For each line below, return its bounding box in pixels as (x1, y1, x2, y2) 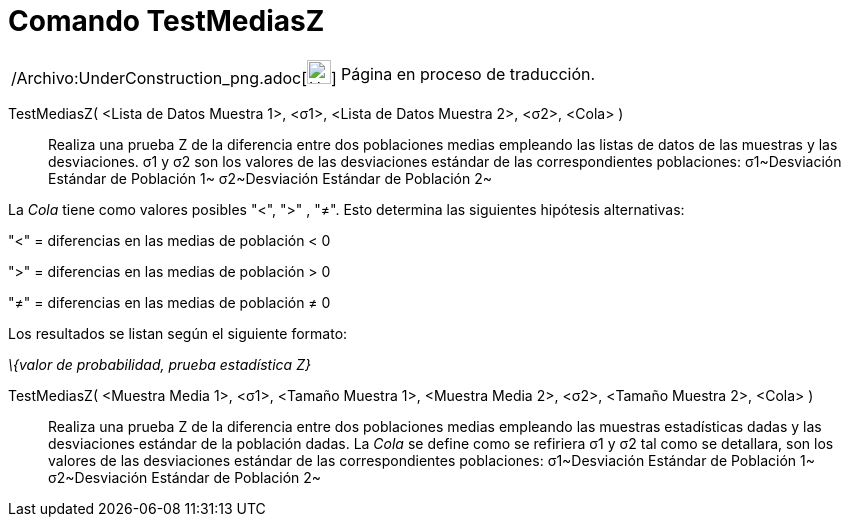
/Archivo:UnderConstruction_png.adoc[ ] (11, 67, 337, 88)
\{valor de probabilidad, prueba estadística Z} (8, 355, 311, 373)
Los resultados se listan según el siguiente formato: (8, 324, 348, 342)
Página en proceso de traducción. (340, 63, 596, 84)
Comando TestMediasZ (8, 4, 325, 38)
